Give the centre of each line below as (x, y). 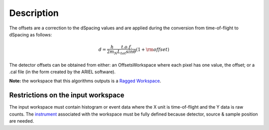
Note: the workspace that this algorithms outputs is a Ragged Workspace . (85, 81)
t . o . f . (127, 47)
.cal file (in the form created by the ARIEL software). (62, 72)
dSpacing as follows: (31, 34)
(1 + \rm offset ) (152, 50)
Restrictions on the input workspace (67, 95)
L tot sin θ (127, 52)
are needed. (22, 121)
